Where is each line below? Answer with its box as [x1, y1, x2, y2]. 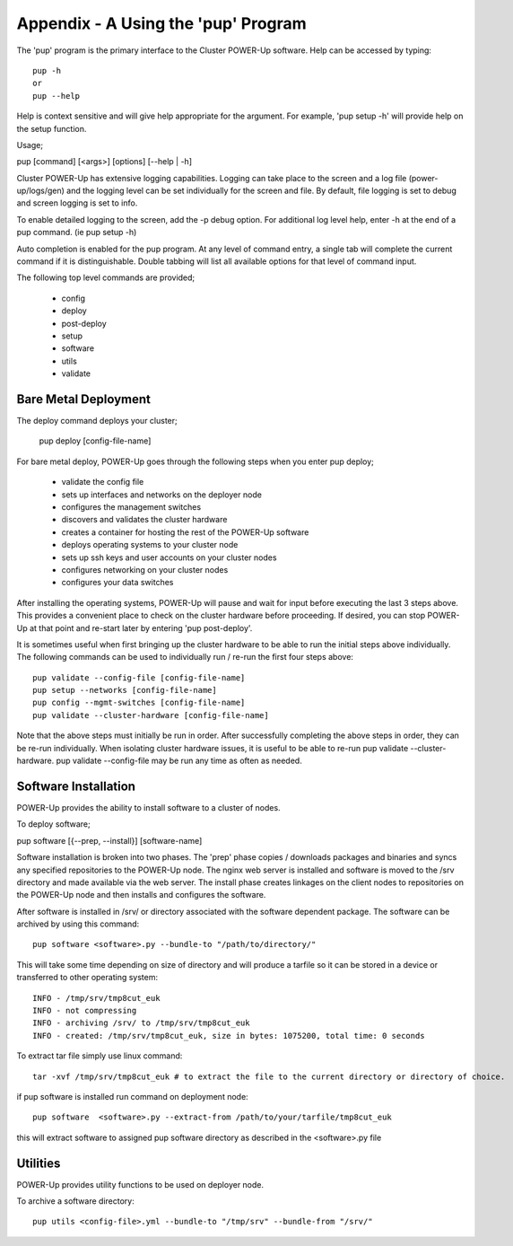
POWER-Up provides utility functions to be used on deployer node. [16, 1179, 265, 1189]
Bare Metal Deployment [16, 391, 152, 407]
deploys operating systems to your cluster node [61, 540, 239, 550]
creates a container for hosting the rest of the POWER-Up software [61, 526, 309, 538]
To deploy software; [16, 819, 91, 829]
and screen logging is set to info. [16, 197, 138, 208]
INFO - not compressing [32, 1005, 137, 1016]
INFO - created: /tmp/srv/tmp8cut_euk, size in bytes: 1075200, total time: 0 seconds [32, 1031, 425, 1040]
